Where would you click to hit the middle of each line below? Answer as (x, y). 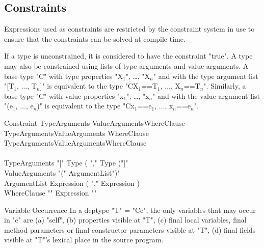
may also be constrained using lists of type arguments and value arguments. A (126, 65)
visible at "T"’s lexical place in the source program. (84, 240)
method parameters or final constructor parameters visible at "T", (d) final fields (130, 229)
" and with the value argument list (206, 95)
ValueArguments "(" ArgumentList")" (62, 172)
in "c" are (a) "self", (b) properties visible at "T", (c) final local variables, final (125, 220)
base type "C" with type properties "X (63, 76)
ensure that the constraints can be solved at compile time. (95, 38)
